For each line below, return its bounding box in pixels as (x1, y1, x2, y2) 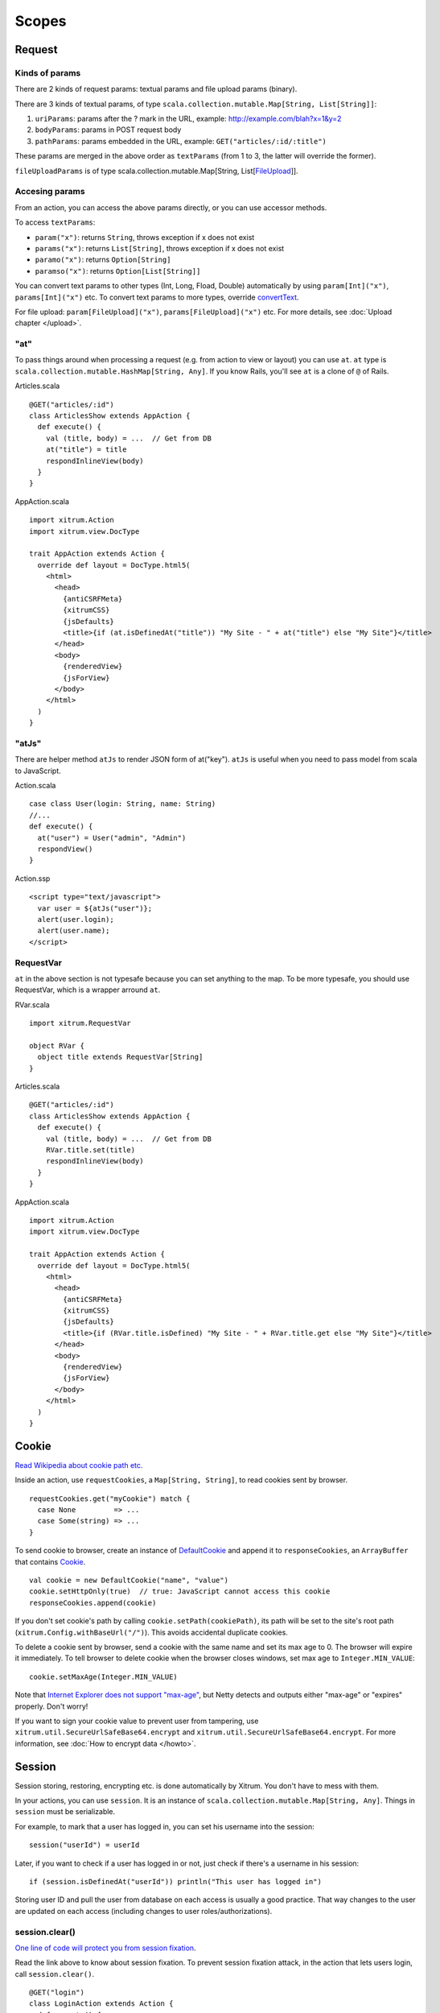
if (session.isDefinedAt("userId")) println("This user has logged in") (29, 1877, 322, 1886)
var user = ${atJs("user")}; (37, 903, 153, 913)
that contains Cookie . (14, 1556, 86, 1566)
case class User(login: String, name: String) (29, 800, 216, 808)
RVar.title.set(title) (45, 1146, 136, 1155)
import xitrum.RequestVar (29, 1019, 132, 1028)
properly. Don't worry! (14, 1701, 88, 1711)
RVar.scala (14, 999, 50, 1010)
